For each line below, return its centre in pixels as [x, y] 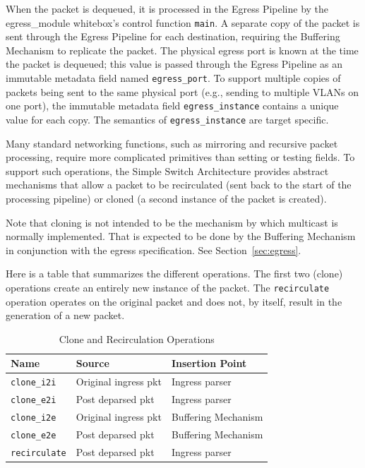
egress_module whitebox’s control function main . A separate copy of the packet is [183, 22]
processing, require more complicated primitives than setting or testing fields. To [180, 157]
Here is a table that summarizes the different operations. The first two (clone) [174, 274]
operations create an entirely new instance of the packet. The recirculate [168, 287]
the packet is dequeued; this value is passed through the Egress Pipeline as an [174, 64]
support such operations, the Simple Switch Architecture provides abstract [167, 170]
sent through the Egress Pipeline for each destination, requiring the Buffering [173, 36]
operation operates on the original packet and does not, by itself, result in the [174, 301]
